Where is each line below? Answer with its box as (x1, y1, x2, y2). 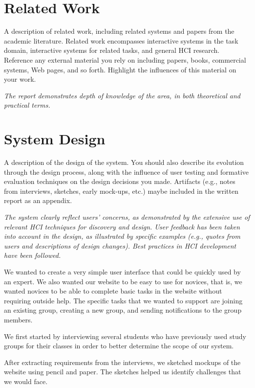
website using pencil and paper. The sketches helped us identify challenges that (4, 366, 241, 377)
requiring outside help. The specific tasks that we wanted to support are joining (4, 295, 243, 305)
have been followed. (4, 250, 61, 260)
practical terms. (4, 100, 50, 110)
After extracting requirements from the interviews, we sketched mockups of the (4, 357, 241, 367)
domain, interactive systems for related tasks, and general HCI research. (4, 45, 220, 55)
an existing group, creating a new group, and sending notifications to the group (4, 305, 242, 315)
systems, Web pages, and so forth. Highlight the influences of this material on (4, 64, 236, 74)
